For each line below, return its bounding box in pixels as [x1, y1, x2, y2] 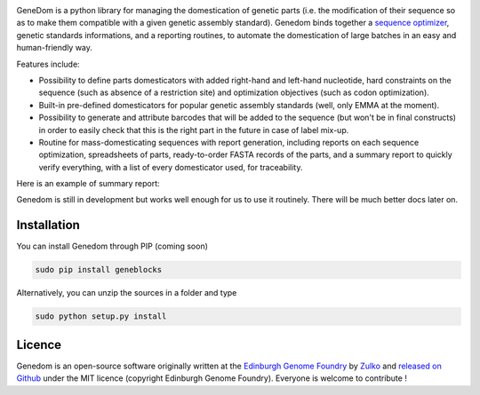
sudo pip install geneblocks [35, 265, 163, 275]
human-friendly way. [16, 43, 93, 53]
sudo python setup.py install [35, 312, 167, 321]
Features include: [16, 59, 80, 69]
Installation [16, 217, 80, 233]
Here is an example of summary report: [16, 178, 160, 189]
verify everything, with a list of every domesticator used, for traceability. [38, 162, 303, 172]
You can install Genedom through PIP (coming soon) [16, 241, 209, 252]
